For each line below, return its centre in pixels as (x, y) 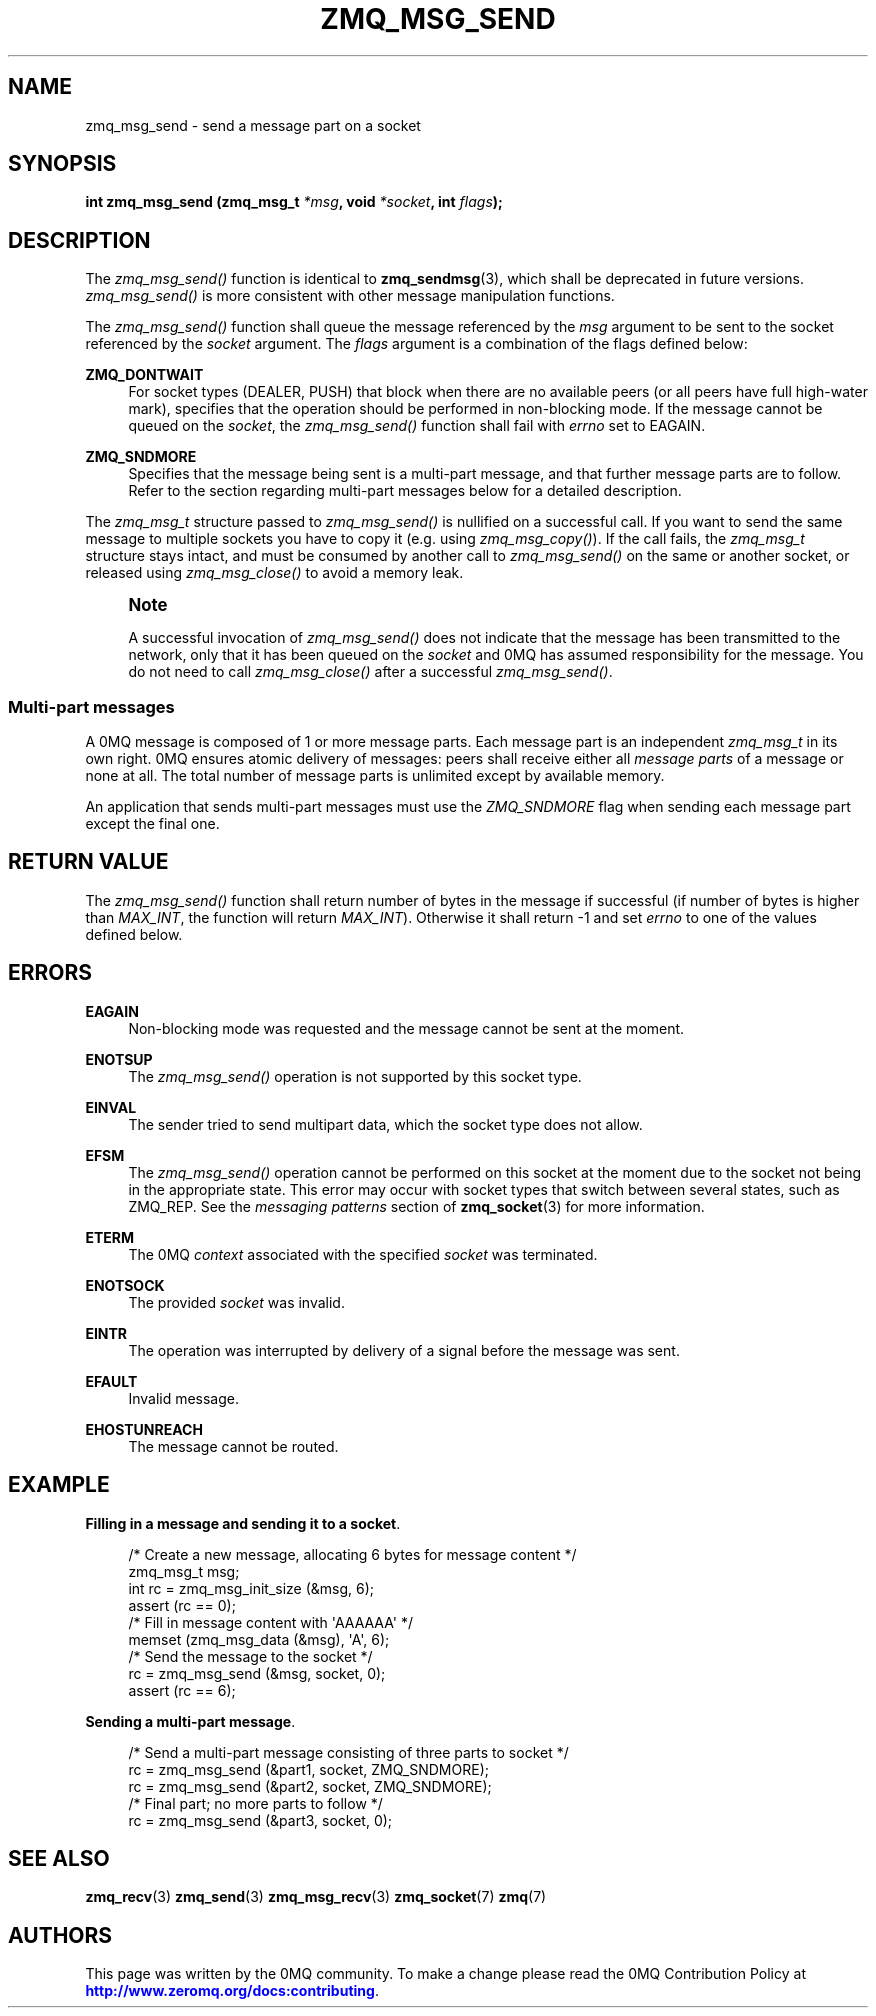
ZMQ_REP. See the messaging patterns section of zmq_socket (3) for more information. (416, 1206)
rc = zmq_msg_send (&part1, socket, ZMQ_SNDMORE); (308, 1769)
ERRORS (50, 973)
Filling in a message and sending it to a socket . (243, 1523)
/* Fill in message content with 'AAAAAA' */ (270, 1622)
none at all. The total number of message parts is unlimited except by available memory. (375, 776)
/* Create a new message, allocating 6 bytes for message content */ (352, 1554)
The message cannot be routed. (233, 1446)
